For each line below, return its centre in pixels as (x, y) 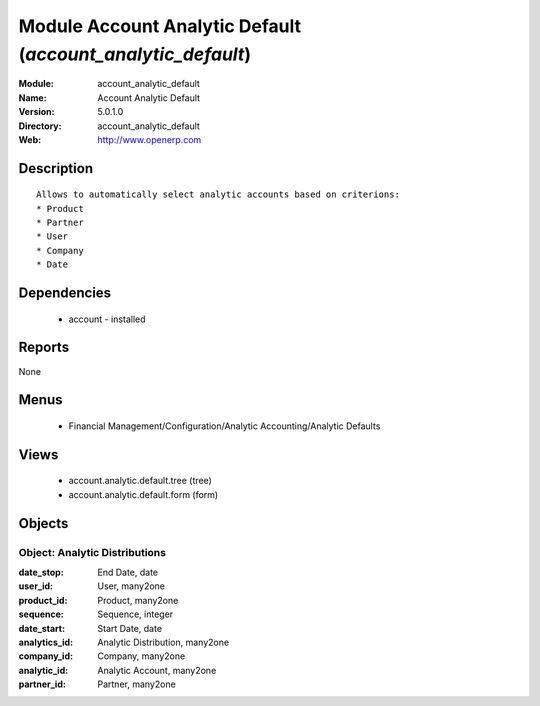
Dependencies (65, 293)
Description (56, 168)
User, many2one (131, 586)
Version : (36, 112)
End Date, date (128, 572)
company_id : (46, 656)
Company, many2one (141, 656)
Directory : (40, 126)
